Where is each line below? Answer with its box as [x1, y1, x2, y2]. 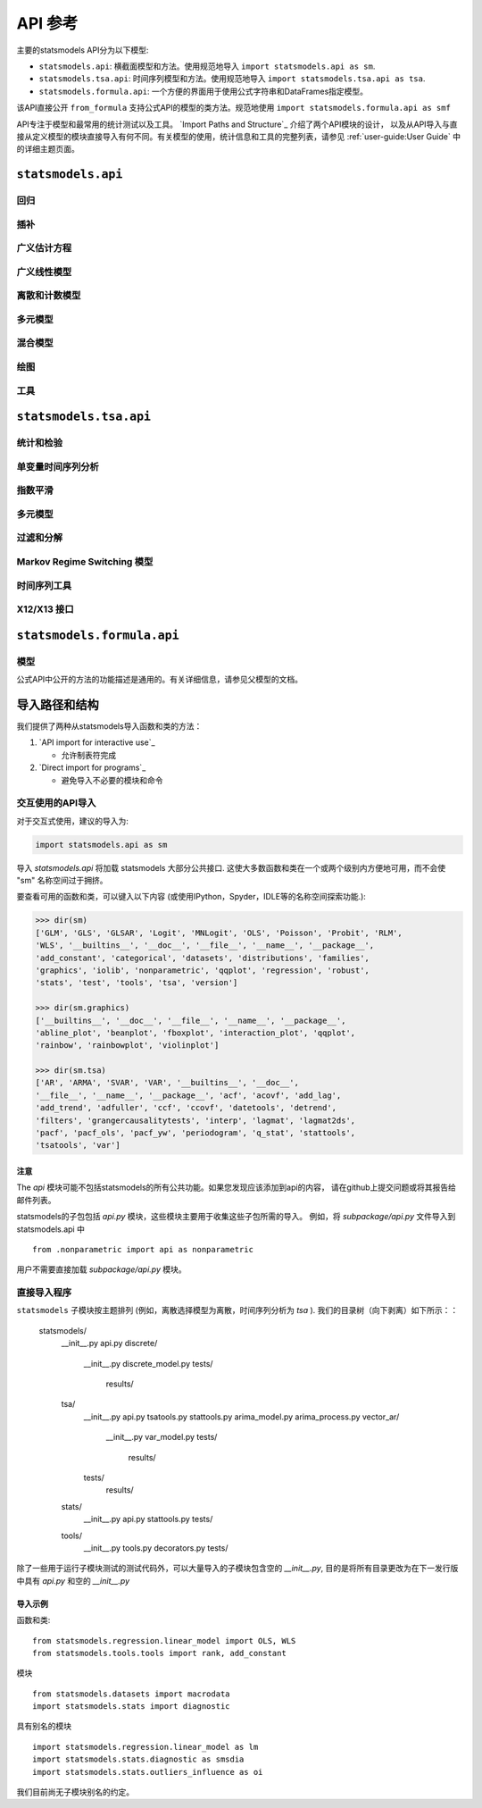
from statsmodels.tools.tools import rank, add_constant [32, 1648, 287, 1658]
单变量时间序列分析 [16, 460, 100, 473]
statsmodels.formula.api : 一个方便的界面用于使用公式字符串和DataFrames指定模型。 [38, 86, 369, 96]
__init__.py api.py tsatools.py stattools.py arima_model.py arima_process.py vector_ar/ [83, 1411, 400, 1422]
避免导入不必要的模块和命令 [61, 774, 163, 785]
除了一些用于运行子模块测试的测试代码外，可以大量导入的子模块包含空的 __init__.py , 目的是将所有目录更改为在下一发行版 [16, 1563, 459, 1574]
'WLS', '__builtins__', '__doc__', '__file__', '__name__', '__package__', [35, 941, 375, 950]
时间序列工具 [16, 579, 72, 591]
